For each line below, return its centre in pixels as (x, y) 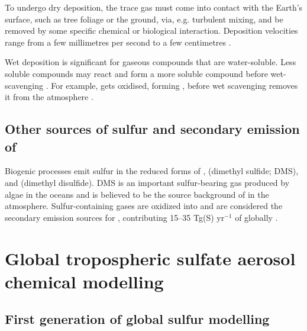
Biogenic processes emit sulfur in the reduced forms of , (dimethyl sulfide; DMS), (152, 171)
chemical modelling (84, 281)
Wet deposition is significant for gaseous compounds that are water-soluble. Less (151, 62)
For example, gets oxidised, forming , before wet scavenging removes (174, 85)
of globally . (256, 217)
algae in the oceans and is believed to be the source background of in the (137, 194)
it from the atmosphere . (49, 97)
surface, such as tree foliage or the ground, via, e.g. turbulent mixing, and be (144, 19)
